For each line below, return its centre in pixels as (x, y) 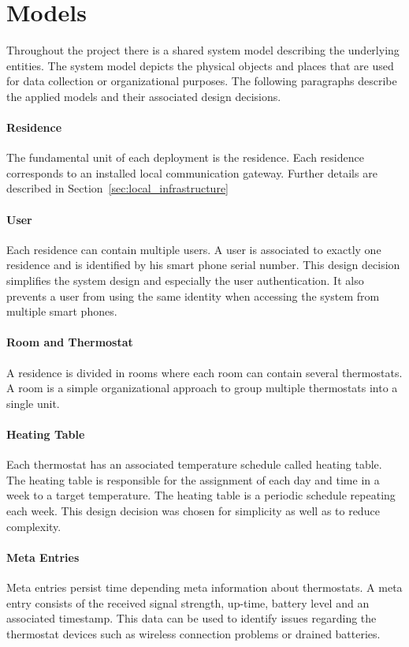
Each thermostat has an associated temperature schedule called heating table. (194, 464)
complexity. (34, 526)
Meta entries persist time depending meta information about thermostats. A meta (204, 587)
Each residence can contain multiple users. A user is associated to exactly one (194, 249)
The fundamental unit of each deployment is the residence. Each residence (185, 157)
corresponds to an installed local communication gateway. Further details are (192, 172)
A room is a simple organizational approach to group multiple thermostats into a (202, 388)
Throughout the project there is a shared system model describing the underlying (203, 50)
